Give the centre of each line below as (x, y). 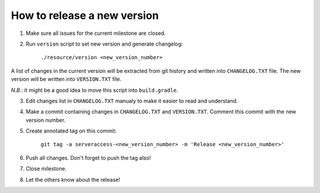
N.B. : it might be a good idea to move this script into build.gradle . (95, 90)
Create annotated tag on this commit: (71, 131)
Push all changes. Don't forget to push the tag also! (88, 157)
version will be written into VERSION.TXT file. (66, 79)
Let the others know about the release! (73, 179)
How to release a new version (85, 15)
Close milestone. (46, 169)
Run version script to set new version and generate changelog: (104, 44)
